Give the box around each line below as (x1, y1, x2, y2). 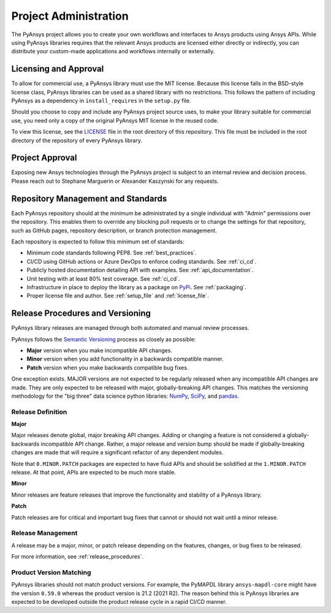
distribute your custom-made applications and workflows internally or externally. (11, 48, 215, 55)
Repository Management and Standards (11, 193, 167, 204)
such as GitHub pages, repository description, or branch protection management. (11, 227, 217, 234)
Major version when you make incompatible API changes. (26, 346, 173, 354)
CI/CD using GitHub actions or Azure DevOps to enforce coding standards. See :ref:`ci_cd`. (26, 257, 257, 265)
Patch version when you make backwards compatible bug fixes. (26, 364, 189, 371)
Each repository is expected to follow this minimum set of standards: (11, 238, 185, 245)
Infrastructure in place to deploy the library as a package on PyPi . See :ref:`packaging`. (26, 283, 246, 291)
